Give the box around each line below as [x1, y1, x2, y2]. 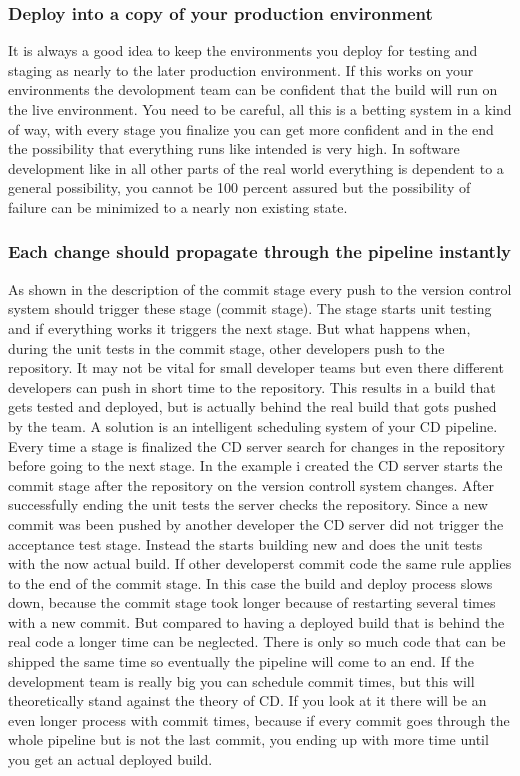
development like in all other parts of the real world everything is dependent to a [8, 157, 504, 178]
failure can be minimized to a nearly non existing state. [8, 196, 348, 217]
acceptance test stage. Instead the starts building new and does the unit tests [8, 533, 483, 554]
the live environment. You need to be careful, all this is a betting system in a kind [8, 99, 512, 119]
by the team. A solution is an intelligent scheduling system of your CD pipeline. [8, 415, 498, 436]
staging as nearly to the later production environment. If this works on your [8, 59, 474, 80]
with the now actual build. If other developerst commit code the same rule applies [8, 553, 512, 574]
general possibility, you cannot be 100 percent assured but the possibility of [8, 177, 471, 198]
